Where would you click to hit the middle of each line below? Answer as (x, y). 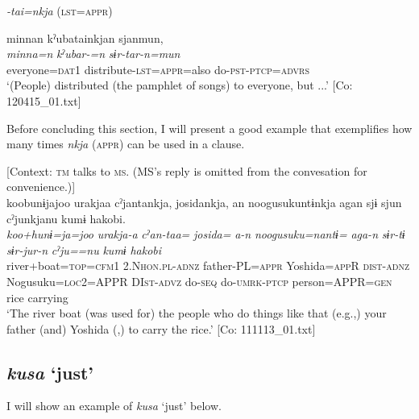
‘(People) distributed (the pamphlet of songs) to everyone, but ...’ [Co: (180, 85)
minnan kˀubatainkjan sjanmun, (85, 37)
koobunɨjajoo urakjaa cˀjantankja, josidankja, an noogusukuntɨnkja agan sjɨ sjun (204, 202)
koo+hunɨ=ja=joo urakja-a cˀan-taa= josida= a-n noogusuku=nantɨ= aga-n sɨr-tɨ (206, 234)
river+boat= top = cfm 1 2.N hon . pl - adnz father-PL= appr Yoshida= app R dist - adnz (208, 266)
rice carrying (37, 297)
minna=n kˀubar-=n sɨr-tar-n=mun (93, 54)
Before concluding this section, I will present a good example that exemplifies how (209, 128)
